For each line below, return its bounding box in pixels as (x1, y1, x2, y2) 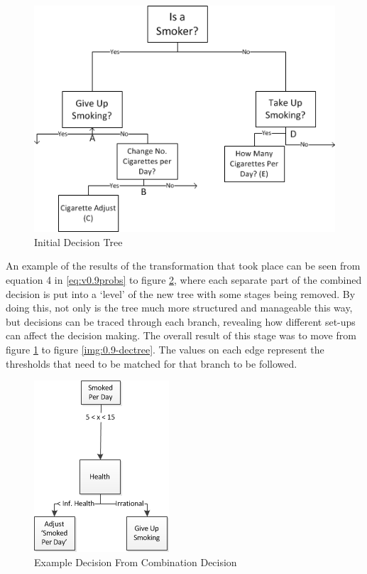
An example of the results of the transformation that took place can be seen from (6, 258, 361, 273)
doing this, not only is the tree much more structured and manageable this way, (6, 300, 353, 315)
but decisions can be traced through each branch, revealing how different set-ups (6, 314, 356, 329)
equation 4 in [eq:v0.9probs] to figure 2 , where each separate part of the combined (6, 272, 362, 287)
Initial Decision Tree (34, 234, 123, 249)
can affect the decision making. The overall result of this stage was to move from (6, 328, 356, 343)
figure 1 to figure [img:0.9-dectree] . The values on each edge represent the (6, 341, 324, 356)
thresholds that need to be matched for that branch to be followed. (6, 356, 297, 371)
